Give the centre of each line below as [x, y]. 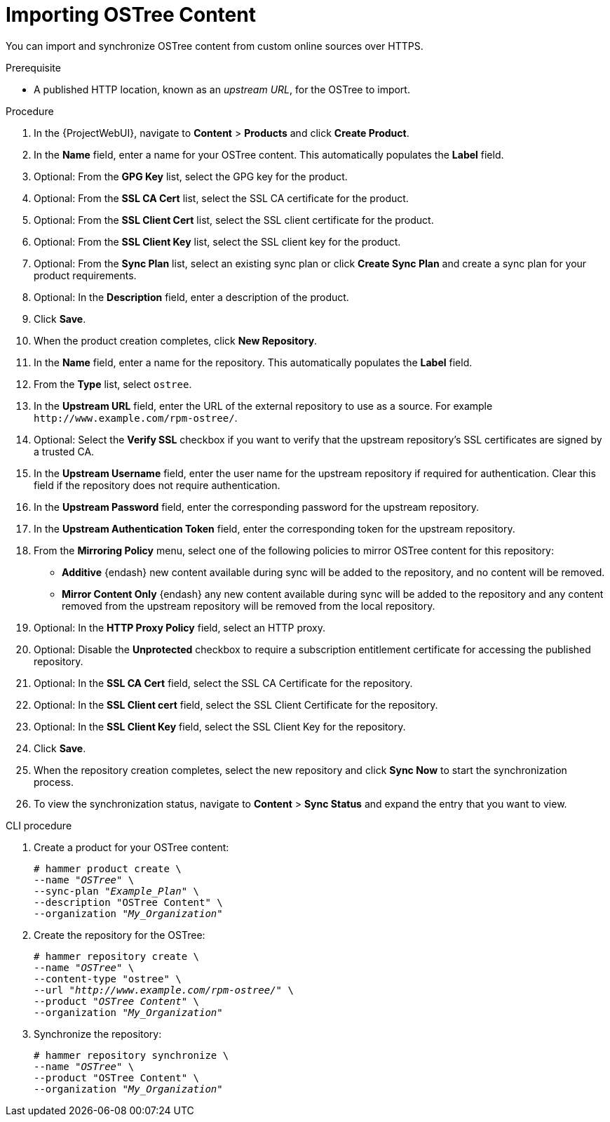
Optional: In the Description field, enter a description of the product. [191, 297]
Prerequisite [33, 67]
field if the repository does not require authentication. [157, 485]
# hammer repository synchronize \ [131, 1055]
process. [54, 782]
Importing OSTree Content [131, 15]
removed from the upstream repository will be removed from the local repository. [249, 606]
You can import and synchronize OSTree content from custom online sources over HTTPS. [215, 46]
